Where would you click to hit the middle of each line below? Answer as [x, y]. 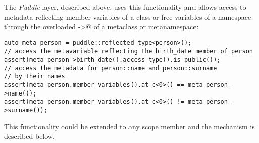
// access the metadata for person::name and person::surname [111, 68]
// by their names [35, 77]
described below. [29, 136]
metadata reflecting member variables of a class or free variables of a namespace [128, 16]
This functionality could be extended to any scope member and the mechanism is [129, 126]
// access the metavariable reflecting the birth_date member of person [128, 51]
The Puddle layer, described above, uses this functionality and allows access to [125, 7]
